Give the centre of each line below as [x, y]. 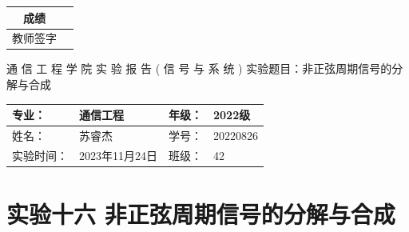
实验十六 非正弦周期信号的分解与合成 [201, 214]
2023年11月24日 [118, 155]
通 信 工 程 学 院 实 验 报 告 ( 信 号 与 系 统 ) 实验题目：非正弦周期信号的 [199, 68]
